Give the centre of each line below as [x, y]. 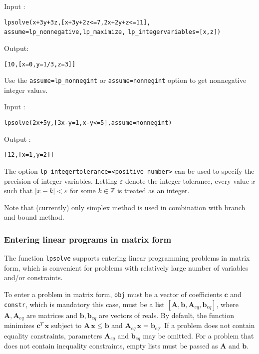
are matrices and [52, 315]
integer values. [26, 90]
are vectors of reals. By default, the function [166, 315]
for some [83, 190]
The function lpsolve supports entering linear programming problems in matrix [127, 258]
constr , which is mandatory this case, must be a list [84, 304]
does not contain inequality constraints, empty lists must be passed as [111, 346]
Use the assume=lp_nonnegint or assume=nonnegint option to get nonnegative [125, 80]
